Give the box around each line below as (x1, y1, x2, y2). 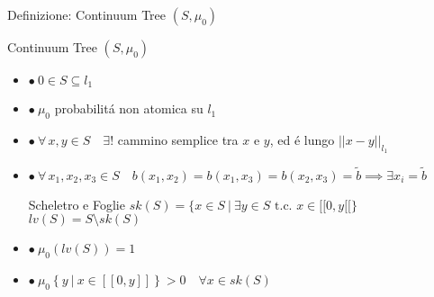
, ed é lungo (269, 130, 335, 149)
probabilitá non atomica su (54, 99, 203, 118)
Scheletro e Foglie (28, 194, 125, 213)
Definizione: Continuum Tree (7, 5, 167, 23)
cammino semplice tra (117, 130, 239, 149)
